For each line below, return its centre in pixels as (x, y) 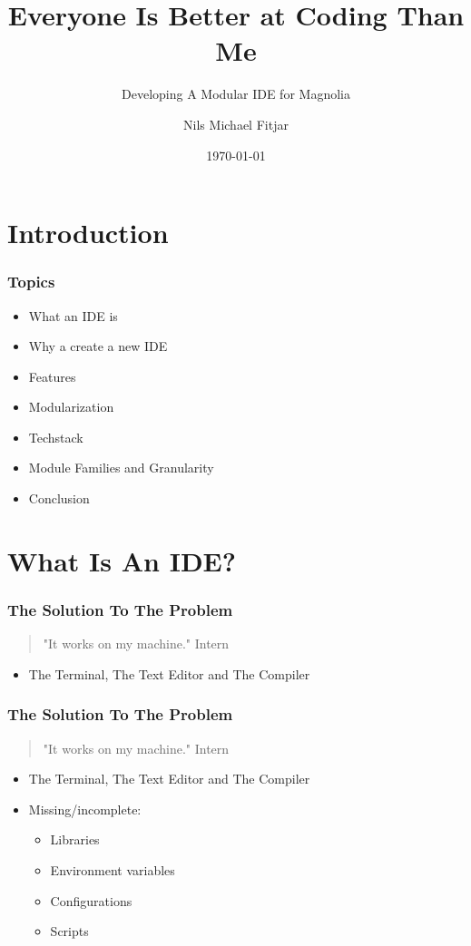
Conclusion (59, 498)
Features (52, 376)
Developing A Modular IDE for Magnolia (236, 94)
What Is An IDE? (122, 560)
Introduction (88, 233)
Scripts (69, 931)
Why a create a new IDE (98, 346)
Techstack (56, 437)
